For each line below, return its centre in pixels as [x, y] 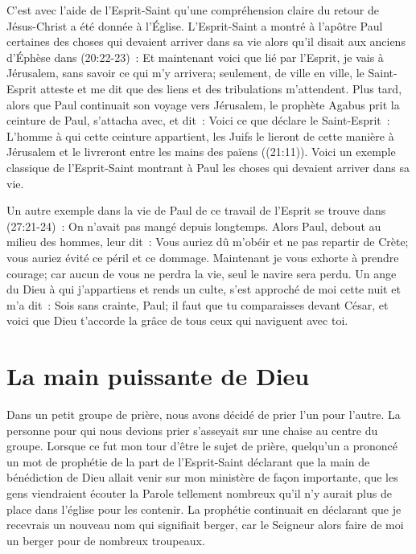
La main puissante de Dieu [158, 376]
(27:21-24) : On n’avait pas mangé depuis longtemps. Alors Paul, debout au [194, 226]
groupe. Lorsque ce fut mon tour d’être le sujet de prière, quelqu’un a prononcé [202, 446]
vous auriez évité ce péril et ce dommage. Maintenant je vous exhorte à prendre [203, 257]
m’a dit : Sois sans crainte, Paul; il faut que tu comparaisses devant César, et [198, 304]
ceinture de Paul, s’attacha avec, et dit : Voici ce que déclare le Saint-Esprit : [198, 120]
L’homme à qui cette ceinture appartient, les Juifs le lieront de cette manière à [200, 135]
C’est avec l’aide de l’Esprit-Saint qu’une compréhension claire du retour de [193, 10]
